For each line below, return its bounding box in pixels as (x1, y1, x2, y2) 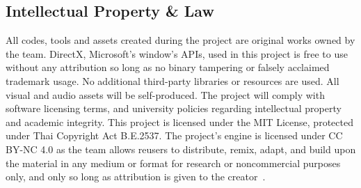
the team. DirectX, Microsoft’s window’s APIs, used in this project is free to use (6, 46, 348, 61)
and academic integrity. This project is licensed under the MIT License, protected (6, 114, 353, 129)
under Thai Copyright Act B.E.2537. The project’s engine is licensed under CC (6, 128, 343, 143)
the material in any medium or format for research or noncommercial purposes (6, 155, 341, 170)
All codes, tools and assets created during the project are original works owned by (6, 33, 355, 47)
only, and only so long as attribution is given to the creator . (6, 169, 266, 184)
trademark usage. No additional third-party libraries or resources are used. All (6, 73, 339, 88)
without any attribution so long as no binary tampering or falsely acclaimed (6, 60, 330, 75)
